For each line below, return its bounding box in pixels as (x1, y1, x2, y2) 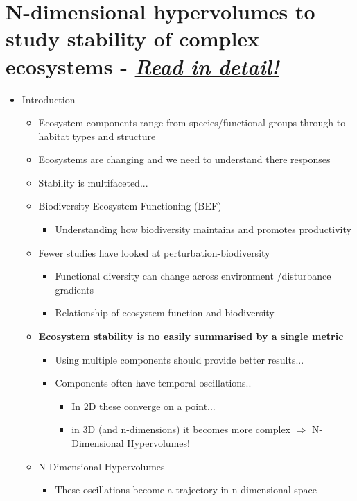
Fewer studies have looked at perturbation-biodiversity (38, 245, 270, 260)
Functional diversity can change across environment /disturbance (55, 269, 331, 283)
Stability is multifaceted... (38, 175, 148, 189)
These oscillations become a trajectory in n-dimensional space (55, 482, 317, 497)
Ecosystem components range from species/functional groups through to (38, 115, 346, 130)
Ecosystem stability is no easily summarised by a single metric (38, 329, 344, 343)
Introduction (21, 92, 76, 106)
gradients (55, 282, 94, 296)
